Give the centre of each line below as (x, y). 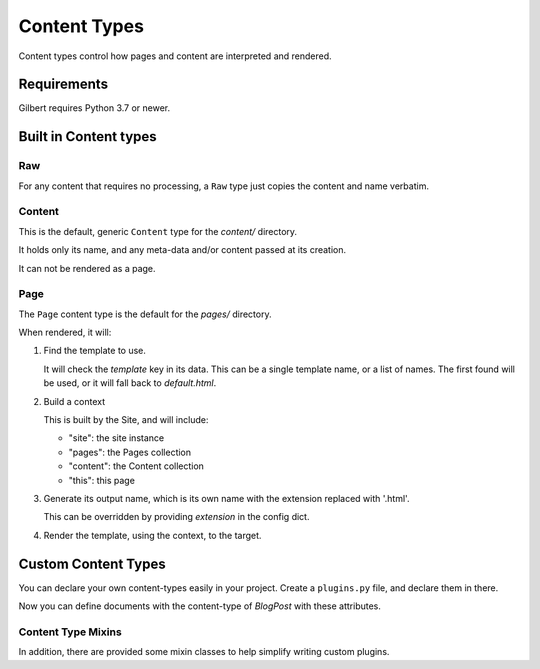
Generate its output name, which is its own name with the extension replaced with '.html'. (226, 498)
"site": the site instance (116, 438)
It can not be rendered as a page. (87, 268)
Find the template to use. (95, 351)
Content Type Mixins (70, 632)
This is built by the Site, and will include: (126, 420)
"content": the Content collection (136, 466)
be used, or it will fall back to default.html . (130, 383)
